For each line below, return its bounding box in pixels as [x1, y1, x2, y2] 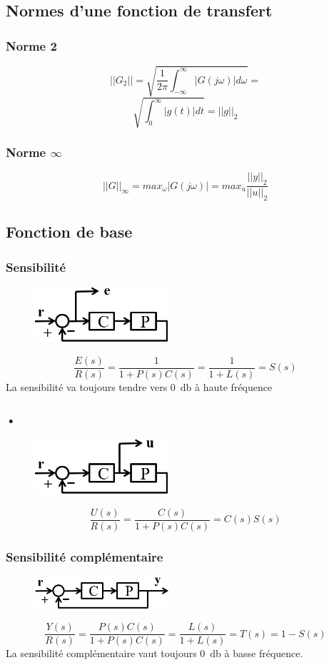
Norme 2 [6, 36, 57, 54]
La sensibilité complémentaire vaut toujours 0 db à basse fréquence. [6, 646, 303, 661]
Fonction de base [6, 220, 133, 243]
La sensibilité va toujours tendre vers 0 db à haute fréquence [6, 380, 273, 395]
